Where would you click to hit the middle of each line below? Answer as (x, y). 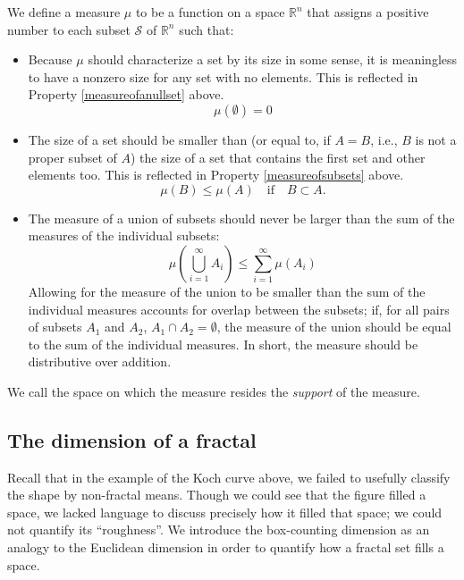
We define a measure (64, 12)
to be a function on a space (210, 12)
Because (50, 59)
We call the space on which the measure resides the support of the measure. (214, 391)
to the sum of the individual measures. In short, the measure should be (223, 344)
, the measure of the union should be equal (334, 327)
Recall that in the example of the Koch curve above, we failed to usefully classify (229, 477)
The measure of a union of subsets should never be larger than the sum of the (241, 218)
